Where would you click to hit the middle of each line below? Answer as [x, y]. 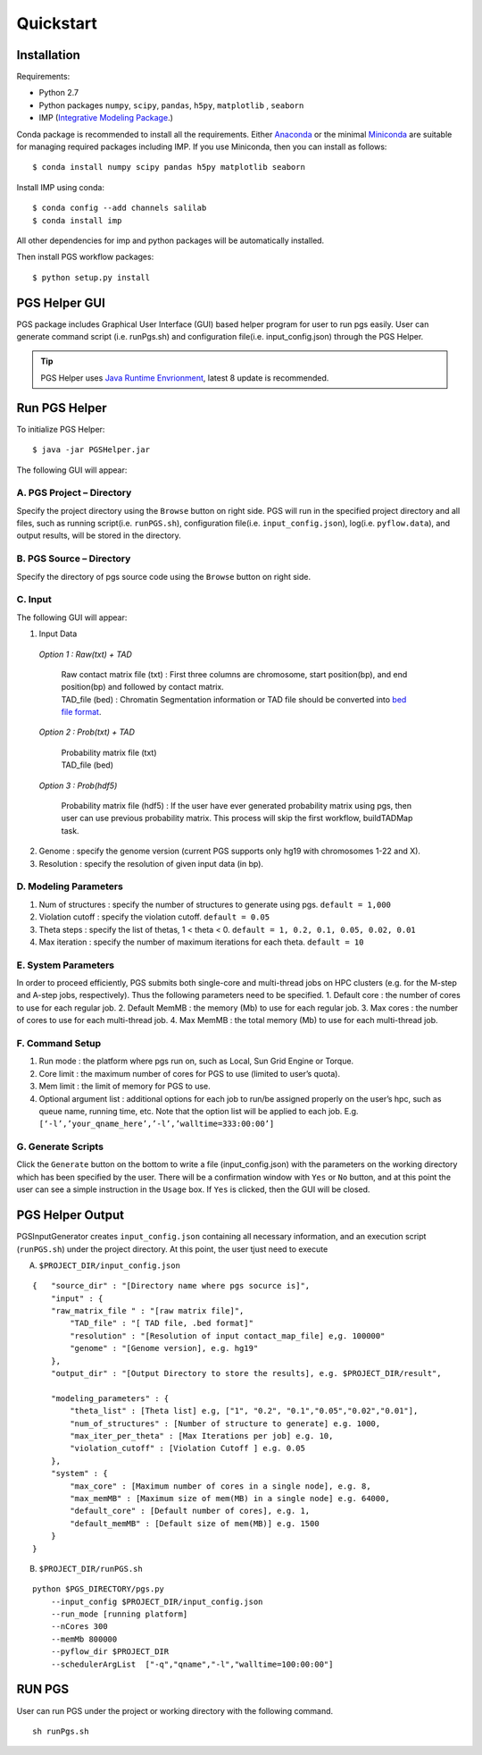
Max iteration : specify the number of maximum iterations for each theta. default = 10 [201, 942]
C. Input [34, 600]
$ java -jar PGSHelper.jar [91, 450]
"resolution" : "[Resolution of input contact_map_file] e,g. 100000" [228, 1335]
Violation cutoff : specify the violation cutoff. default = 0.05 [154, 917]
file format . [81, 712]
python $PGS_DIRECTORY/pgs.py [99, 1589]
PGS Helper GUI [61, 302]
